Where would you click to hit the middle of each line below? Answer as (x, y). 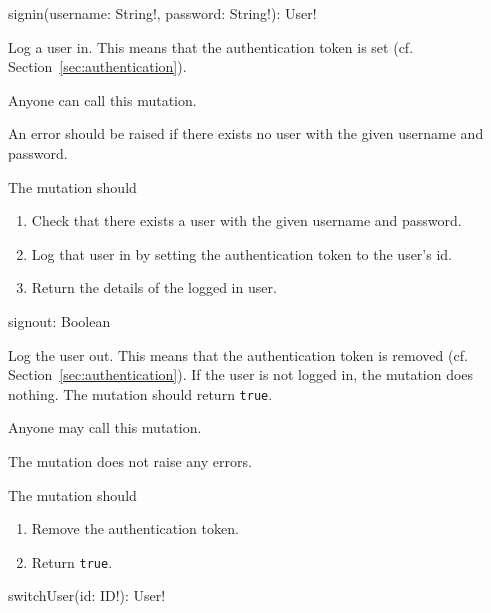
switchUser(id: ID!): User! (87, 595)
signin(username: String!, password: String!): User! (162, 13)
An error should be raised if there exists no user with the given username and (246, 133)
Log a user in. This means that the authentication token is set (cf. (211, 46)
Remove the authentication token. (135, 528)
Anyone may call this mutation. (105, 427)
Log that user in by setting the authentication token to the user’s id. (241, 253)
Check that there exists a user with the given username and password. (246, 220)
